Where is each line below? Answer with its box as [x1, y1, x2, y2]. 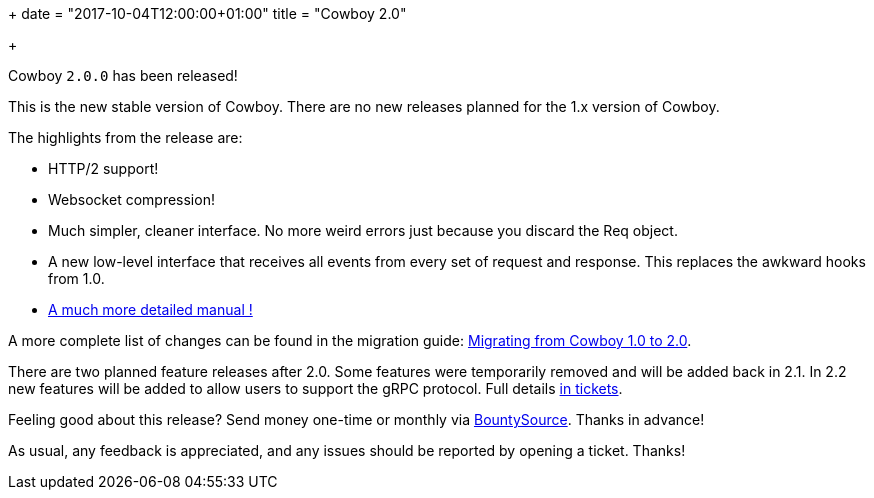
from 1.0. [48, 270, 105, 287]
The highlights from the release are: [8, 129, 243, 146]
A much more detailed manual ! [48, 301, 253, 318]
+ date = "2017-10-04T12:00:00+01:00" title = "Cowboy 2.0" [8, 5, 407, 22]
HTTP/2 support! [48, 160, 159, 177]
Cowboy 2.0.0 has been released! [8, 67, 238, 84]
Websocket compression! [48, 191, 215, 208]
